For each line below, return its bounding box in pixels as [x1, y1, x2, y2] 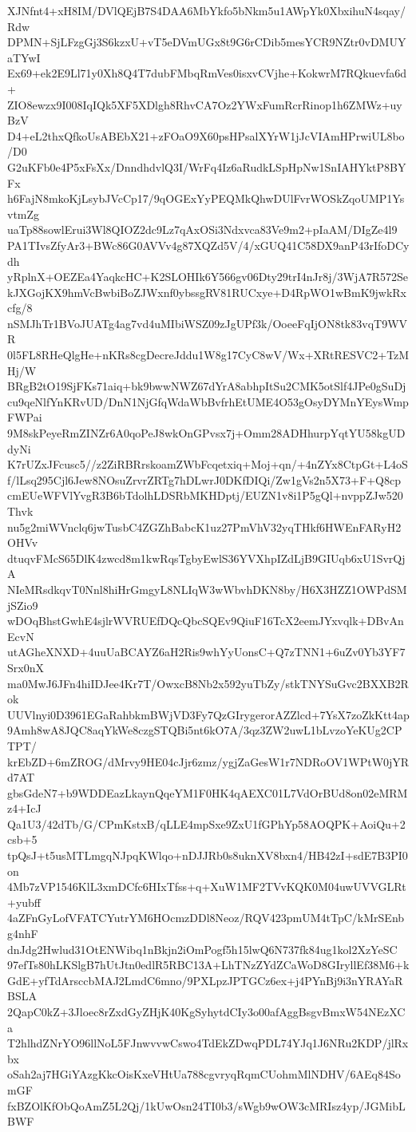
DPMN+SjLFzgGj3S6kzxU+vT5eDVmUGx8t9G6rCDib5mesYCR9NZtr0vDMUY [7, 34, 406, 50]
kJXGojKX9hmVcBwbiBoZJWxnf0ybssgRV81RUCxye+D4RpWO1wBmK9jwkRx [7, 283, 407, 300]
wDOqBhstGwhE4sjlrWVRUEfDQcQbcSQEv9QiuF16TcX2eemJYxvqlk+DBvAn [7, 612, 404, 629]
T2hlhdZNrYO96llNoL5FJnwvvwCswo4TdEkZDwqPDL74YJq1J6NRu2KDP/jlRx [7, 1035, 409, 1051]
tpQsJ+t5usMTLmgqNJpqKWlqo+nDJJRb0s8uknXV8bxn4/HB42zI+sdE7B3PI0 [7, 847, 408, 864]
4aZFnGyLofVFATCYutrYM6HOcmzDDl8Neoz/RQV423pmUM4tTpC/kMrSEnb [7, 909, 405, 926]
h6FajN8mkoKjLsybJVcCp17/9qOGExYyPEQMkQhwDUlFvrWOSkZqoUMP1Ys [7, 190, 405, 207]
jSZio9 [7, 596, 38, 613]
